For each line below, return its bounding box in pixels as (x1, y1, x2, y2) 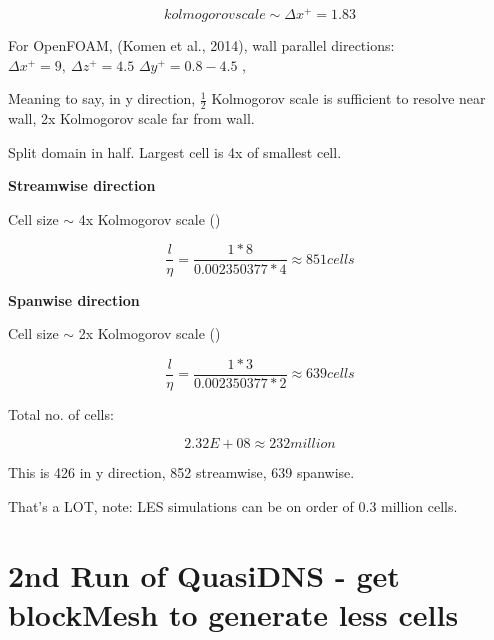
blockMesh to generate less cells (8, 593, 459, 634)
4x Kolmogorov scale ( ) (78, 208, 221, 229)
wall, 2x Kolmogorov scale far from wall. (8, 108, 255, 129)
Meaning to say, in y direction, (8, 88, 196, 109)
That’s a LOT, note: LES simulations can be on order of (8, 495, 354, 516)
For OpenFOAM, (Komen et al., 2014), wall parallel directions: (8, 35, 395, 56)
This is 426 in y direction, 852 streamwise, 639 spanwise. (8, 462, 355, 483)
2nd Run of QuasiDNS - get (8, 554, 400, 595)
